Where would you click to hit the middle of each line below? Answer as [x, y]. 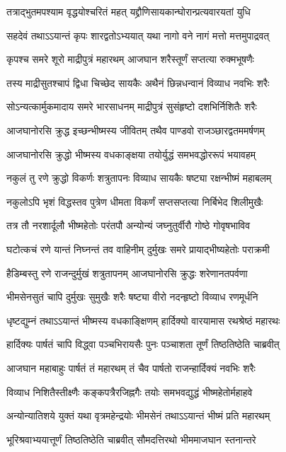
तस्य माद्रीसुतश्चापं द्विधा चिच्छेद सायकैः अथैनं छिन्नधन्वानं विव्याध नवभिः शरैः [138, 82]
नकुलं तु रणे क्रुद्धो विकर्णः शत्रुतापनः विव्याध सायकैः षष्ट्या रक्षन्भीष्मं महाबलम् [139, 178]
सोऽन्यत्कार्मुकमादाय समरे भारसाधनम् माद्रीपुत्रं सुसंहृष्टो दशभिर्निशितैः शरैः [132, 106]
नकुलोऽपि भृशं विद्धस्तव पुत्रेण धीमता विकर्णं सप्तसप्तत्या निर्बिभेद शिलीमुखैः [135, 201]
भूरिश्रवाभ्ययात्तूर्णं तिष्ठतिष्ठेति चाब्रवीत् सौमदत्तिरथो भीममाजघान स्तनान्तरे [131, 439]
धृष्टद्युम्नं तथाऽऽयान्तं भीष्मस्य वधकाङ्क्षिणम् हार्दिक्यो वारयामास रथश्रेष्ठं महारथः [143, 320]
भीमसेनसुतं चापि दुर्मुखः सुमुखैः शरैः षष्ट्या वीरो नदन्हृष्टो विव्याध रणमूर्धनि [132, 297]
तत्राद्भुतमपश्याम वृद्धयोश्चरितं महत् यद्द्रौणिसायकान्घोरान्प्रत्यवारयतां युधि [128, 11]
